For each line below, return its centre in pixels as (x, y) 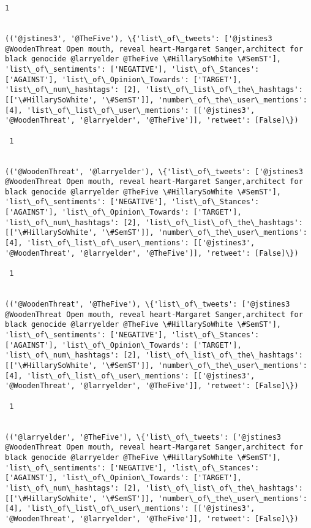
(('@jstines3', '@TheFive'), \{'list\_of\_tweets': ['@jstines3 (139, 38)
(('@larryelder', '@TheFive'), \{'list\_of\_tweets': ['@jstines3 (143, 437)
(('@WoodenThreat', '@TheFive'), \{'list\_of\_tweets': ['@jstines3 (148, 304)
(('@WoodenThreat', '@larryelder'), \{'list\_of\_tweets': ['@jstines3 (154, 171)
